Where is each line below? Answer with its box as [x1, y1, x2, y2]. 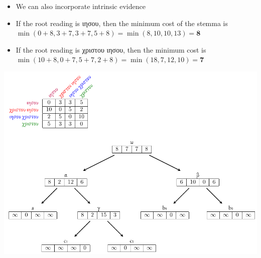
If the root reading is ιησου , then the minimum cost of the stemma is [16, 18, 228, 28]
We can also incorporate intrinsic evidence [16, 1, 146, 11]
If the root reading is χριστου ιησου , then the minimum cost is [16, 44, 206, 55]
